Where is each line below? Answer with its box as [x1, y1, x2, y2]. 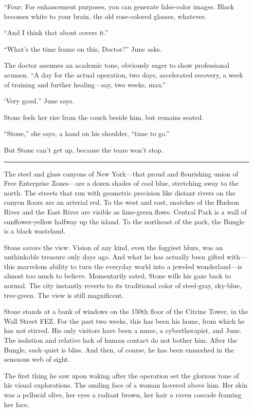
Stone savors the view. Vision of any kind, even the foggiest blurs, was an [4, 242, 223, 252]
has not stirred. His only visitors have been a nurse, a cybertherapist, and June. [4, 325, 242, 335]
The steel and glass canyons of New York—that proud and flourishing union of [4, 168, 238, 178]
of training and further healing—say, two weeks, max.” [4, 79, 166, 89]
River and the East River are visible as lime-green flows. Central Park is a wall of [4, 206, 247, 216]
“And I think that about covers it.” [4, 27, 108, 38]
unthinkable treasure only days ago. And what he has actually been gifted [4, 252, 225, 262]
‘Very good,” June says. [4, 96, 74, 106]
